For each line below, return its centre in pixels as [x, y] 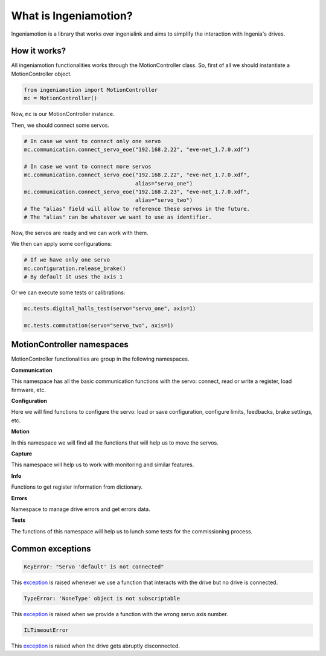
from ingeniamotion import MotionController [91, 90]
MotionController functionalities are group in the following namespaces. [100, 359]
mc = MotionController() [61, 98]
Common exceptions [51, 549]
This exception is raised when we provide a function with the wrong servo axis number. [120, 614]
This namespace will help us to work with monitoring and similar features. [103, 465]
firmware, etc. [29, 390]
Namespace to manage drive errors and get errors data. [81, 509]
